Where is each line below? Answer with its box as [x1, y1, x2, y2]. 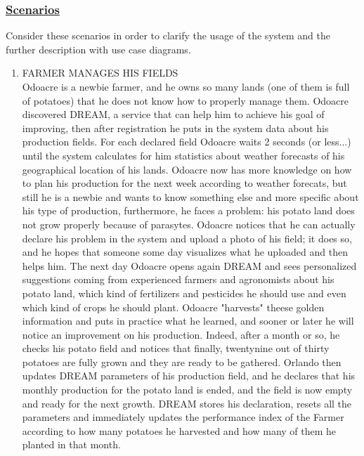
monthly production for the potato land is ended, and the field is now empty [22, 382, 353, 397]
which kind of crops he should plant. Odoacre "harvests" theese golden [22, 299, 325, 314]
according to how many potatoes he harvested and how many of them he [22, 423, 337, 438]
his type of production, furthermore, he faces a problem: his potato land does [22, 203, 355, 218]
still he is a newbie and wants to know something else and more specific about [22, 189, 359, 204]
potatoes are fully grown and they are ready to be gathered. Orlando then [22, 354, 342, 369]
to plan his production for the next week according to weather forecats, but [22, 176, 347, 190]
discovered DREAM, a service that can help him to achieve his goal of [22, 107, 325, 122]
